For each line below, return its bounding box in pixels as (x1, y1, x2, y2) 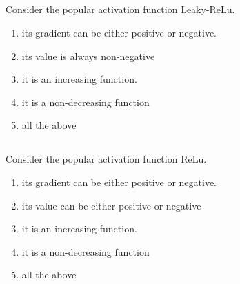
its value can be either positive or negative (21, 198, 201, 212)
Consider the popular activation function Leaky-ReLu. (6, 2, 235, 17)
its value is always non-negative (21, 48, 155, 63)
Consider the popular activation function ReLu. (6, 152, 207, 166)
